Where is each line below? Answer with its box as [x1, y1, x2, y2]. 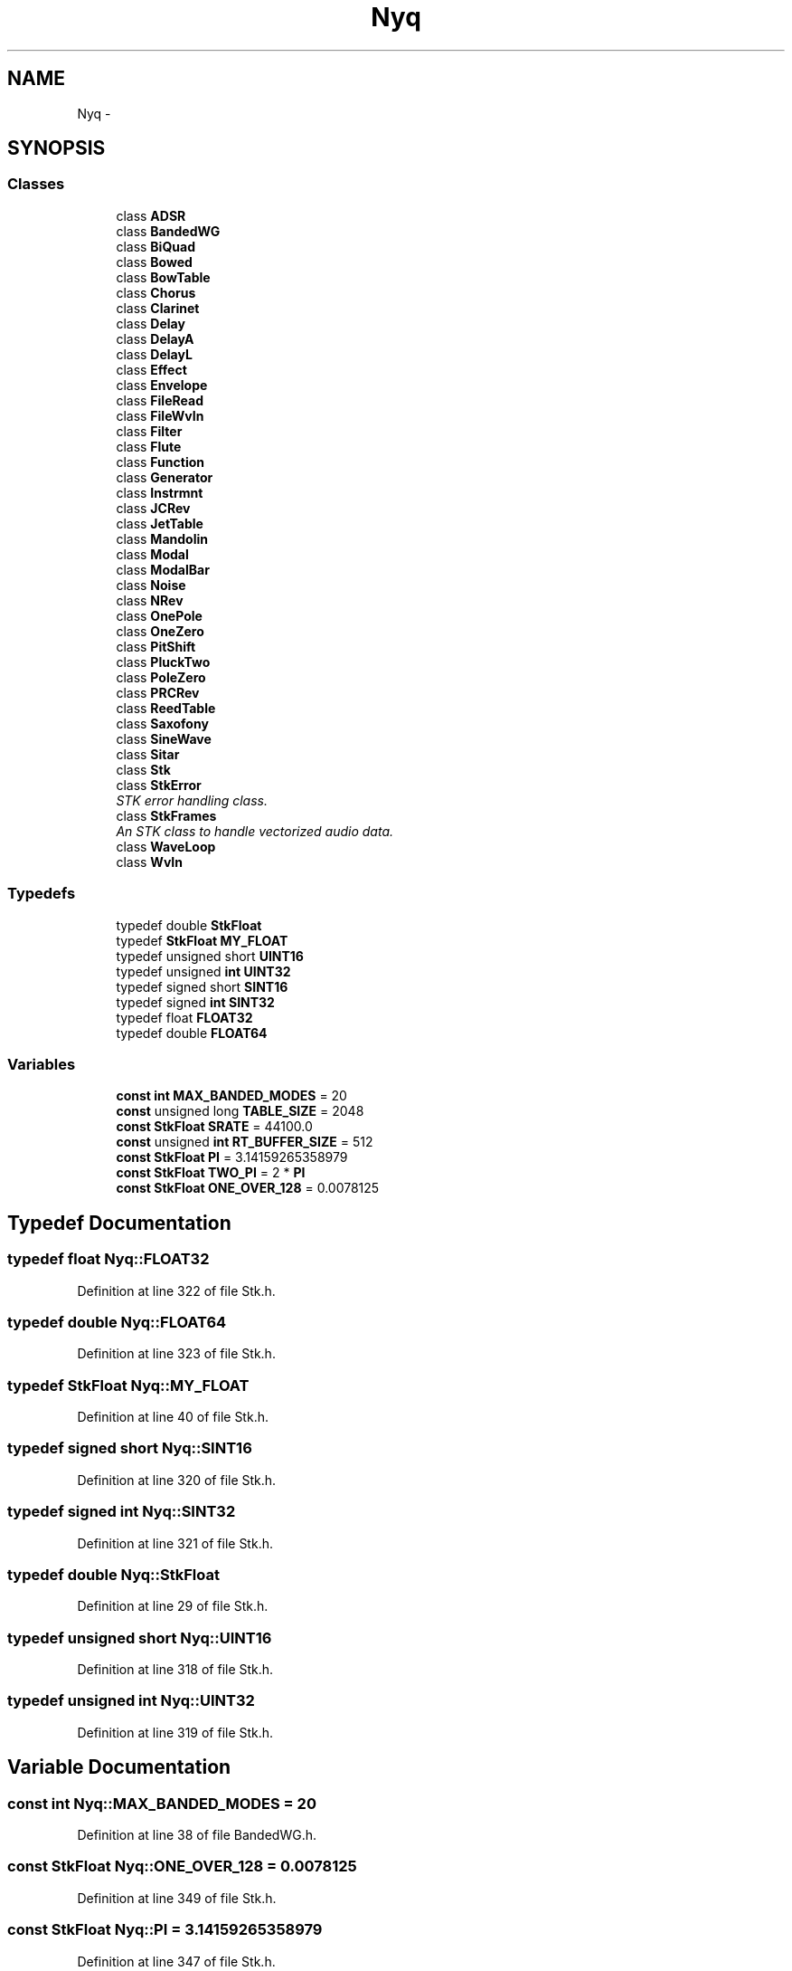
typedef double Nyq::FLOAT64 [7, 1312, 227, 1331]
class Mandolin [116, 530, 208, 547]
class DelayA [116, 330, 194, 347]
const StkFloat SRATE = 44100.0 [116, 1119, 313, 1135]
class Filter [116, 423, 183, 439]
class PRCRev [116, 684, 200, 700]
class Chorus [116, 284, 196, 300]
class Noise [116, 576, 186, 593]
